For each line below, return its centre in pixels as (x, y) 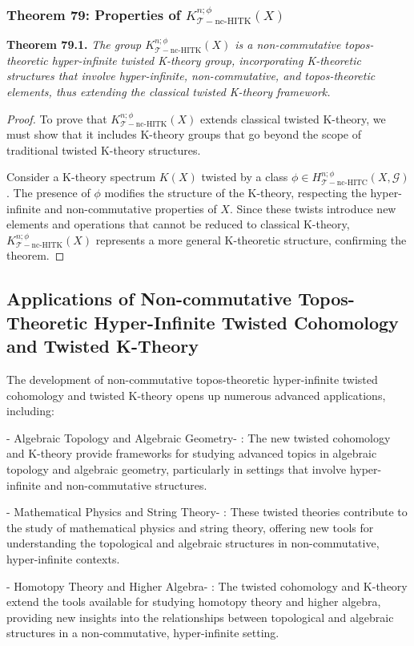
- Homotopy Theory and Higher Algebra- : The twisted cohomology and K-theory (207, 585)
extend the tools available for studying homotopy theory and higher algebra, (194, 602)
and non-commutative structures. (126, 484)
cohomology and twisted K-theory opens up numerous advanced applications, (196, 395)
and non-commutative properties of (131, 208)
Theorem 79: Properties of (94, 14)
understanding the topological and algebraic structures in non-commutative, (193, 543)
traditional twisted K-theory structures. (104, 149)
